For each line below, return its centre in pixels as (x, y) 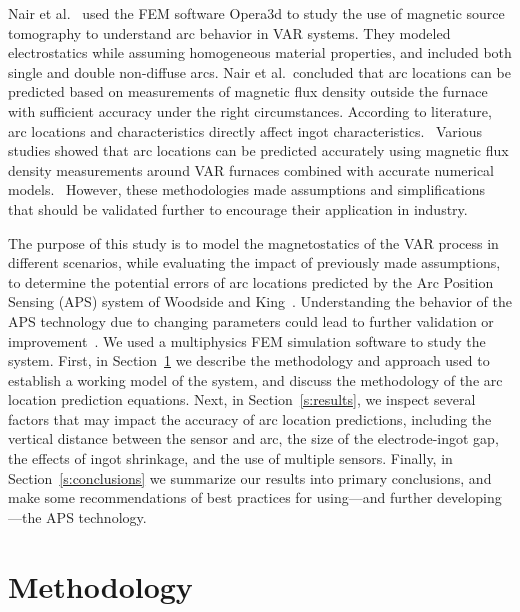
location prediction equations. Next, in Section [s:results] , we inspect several (242, 399)
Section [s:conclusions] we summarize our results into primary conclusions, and (250, 477)
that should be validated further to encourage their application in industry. (238, 208)
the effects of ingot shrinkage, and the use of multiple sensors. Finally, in (230, 458)
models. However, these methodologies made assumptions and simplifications (247, 189)
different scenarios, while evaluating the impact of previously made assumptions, (254, 262)
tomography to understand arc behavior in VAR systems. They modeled (229, 32)
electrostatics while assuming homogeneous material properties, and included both (260, 52)
